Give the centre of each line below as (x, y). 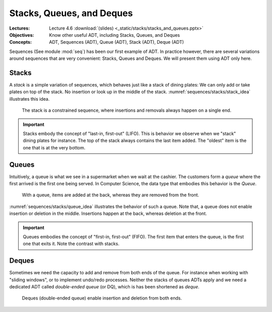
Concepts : (21, 42)
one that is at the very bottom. (54, 147)
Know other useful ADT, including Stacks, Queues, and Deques (115, 35)
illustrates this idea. (29, 99)
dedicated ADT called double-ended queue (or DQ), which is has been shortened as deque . (104, 287)
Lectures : (20, 28)
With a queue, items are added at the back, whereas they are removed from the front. (111, 195)
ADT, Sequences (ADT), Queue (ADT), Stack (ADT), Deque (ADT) (116, 42)
